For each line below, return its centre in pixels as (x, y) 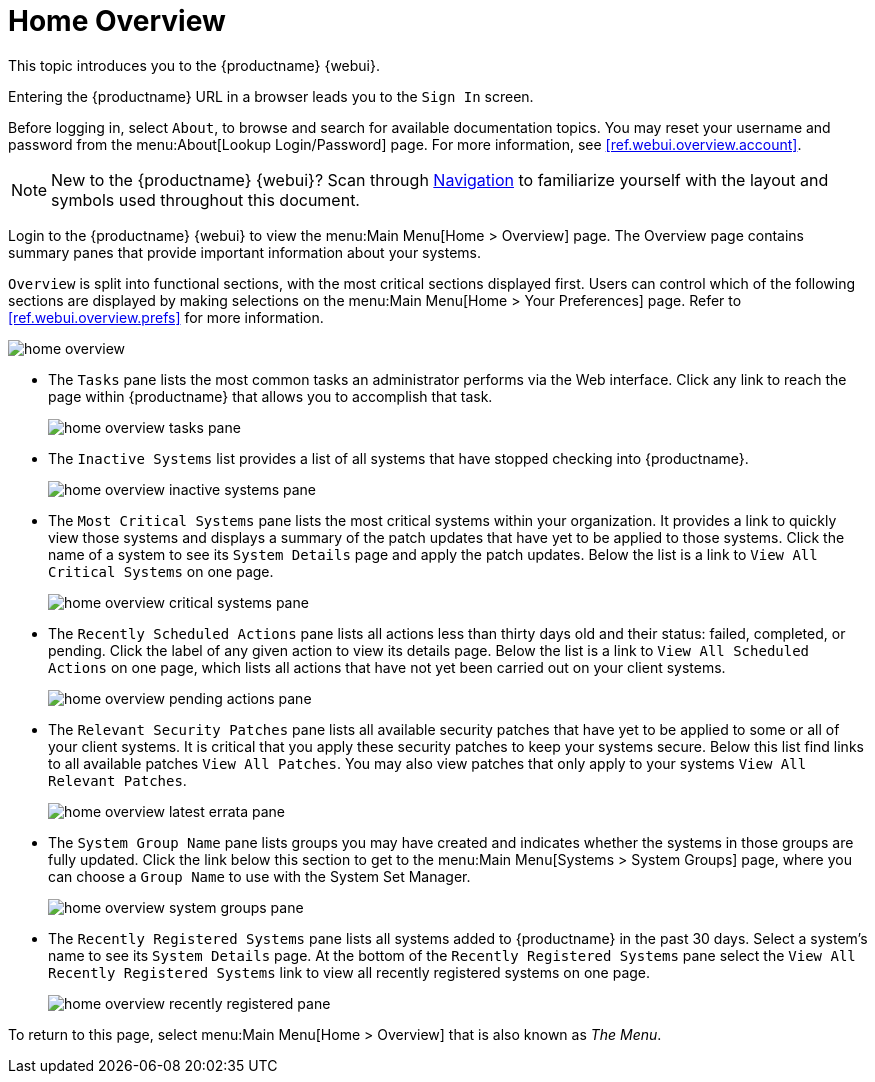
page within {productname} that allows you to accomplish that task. (270, 396)
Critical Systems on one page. (161, 571)
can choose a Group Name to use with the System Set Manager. (259, 876)
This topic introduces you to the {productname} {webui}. (194, 65)
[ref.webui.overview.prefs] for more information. (166, 317)
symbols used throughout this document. (205, 199)
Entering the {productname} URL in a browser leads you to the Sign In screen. (271, 96)
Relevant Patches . (117, 780)
